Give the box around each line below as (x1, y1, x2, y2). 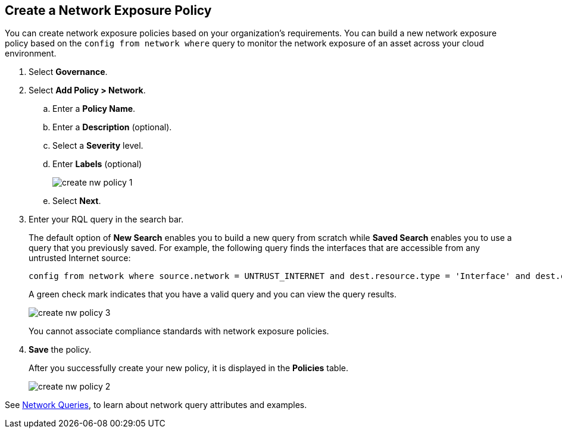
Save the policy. (29, 344, 92, 355)
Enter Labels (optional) (52, 159, 142, 170)
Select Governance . (29, 67, 108, 77)
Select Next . (52, 196, 101, 206)
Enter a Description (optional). (52, 122, 172, 133)
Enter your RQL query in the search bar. (29, 214, 184, 225)
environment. (5, 48, 57, 59)
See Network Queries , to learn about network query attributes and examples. (5, 400, 307, 410)
